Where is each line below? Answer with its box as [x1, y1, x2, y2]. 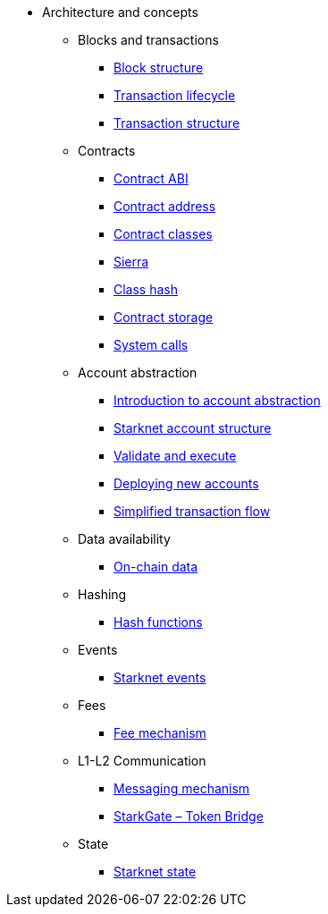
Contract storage [114, 309, 214, 325]
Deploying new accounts [114, 476, 259, 491]
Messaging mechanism [114, 781, 250, 796]
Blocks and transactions [78, 32, 219, 47]
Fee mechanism [114, 725, 206, 741]
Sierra [114, 254, 149, 269]
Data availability [78, 531, 171, 546]
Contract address [114, 199, 216, 214]
